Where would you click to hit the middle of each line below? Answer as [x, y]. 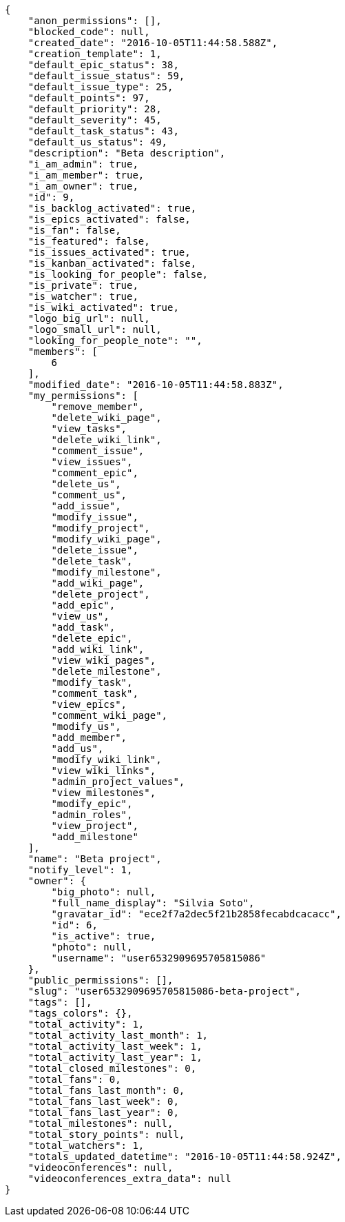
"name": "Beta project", [95, 859]
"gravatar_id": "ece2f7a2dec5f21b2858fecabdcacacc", [196, 914]
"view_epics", [89, 704]
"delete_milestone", [106, 671]
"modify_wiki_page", [106, 539]
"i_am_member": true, [86, 175]
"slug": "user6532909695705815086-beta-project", [164, 991]
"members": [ [63, 352]
